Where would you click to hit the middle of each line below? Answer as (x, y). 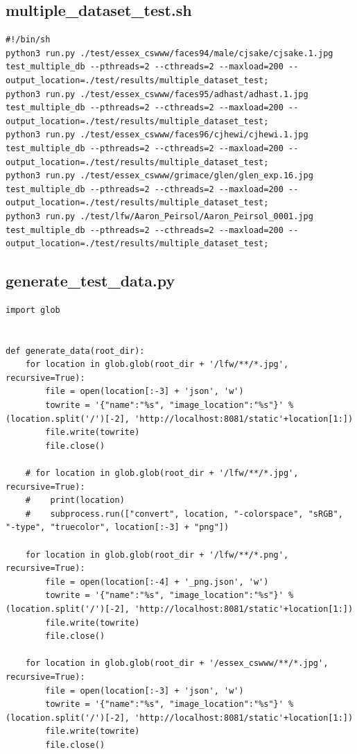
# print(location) (75, 500)
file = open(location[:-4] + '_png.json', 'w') (157, 582)
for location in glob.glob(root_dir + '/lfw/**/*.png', (157, 555)
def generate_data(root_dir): (75, 351)
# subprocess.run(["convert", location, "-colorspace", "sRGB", (184, 514)
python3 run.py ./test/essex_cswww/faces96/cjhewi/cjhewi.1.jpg (157, 135)
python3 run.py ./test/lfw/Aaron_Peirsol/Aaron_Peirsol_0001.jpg (159, 216)
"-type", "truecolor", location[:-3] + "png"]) (117, 528)
